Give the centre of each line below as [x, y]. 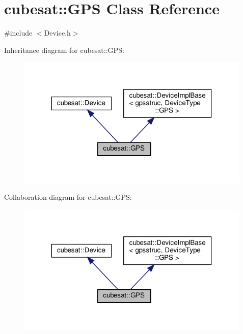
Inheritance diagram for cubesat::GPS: [64, 50]
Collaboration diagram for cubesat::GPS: [68, 197]
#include [18, 33]
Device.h [57, 33]
